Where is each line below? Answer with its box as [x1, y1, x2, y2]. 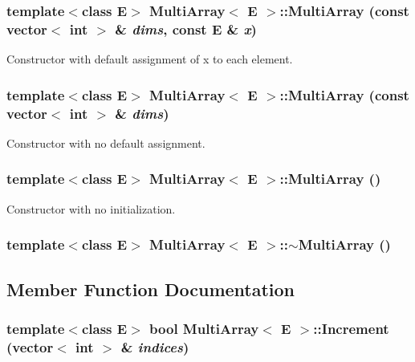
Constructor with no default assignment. [6, 134, 205, 151]
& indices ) [120, 336, 189, 356]
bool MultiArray [149, 318, 259, 338]
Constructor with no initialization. [6, 200, 176, 217]
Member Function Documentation [6, 276, 295, 301]
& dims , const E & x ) [115, 18, 257, 39]
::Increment [313, 318, 389, 338]
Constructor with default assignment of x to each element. [6, 51, 293, 67]
